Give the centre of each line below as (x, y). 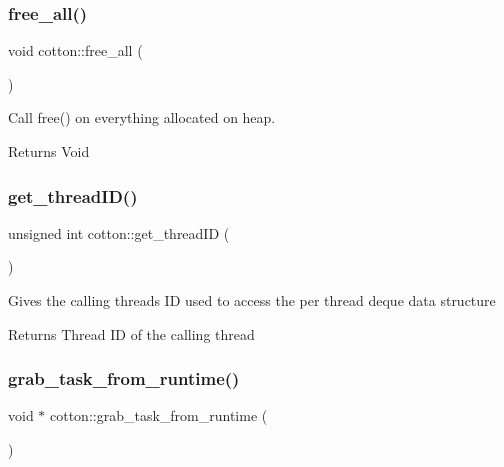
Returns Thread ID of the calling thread (131, 333)
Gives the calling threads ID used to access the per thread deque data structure (252, 300)
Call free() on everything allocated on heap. (142, 117)
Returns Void (49, 151)
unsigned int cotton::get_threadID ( (119, 232)
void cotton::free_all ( (75, 50)
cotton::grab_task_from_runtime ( (159, 415)
